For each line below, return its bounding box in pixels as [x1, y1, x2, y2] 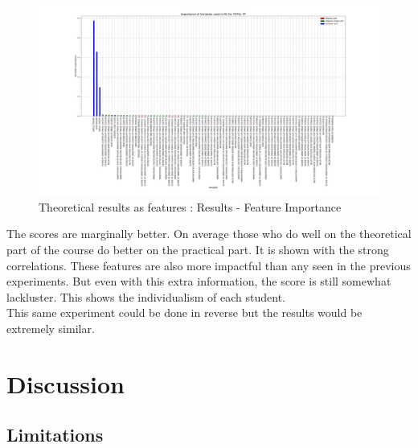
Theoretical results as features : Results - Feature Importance [39, 198, 342, 215]
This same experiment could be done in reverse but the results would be [6, 304, 363, 321]
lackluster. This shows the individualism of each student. [6, 288, 286, 305]
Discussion [6, 367, 125, 400]
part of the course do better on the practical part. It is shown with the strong [6, 240, 389, 257]
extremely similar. [6, 319, 95, 336]
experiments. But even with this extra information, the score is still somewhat [6, 273, 391, 290]
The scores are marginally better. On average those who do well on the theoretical [6, 225, 412, 242]
